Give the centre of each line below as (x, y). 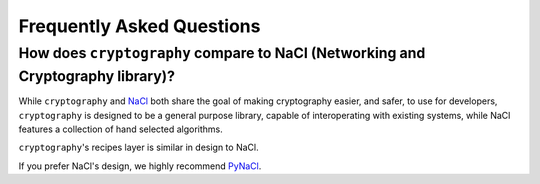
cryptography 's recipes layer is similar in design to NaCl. (138, 147)
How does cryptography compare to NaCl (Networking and (222, 53)
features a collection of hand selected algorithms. (121, 129)
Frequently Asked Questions (139, 26)
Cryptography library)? (96, 76)
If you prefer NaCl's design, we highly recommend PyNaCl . (140, 166)
